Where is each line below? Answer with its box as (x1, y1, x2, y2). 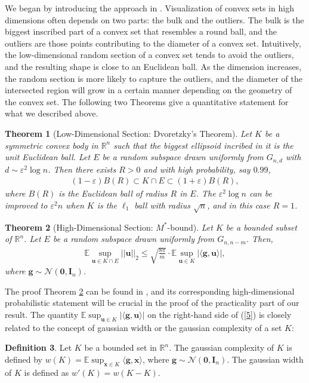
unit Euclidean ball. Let (5, 151, 91, 163)
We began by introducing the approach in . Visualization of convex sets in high (5, 2, 294, 14)
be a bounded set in (84, 341, 157, 354)
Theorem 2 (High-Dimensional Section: (5, 220, 153, 233)
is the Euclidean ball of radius (58, 187, 168, 200)
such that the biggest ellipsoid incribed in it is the (113, 139, 293, 151)
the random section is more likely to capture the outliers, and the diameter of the (5, 72, 302, 84)
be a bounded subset (225, 220, 297, 233)
